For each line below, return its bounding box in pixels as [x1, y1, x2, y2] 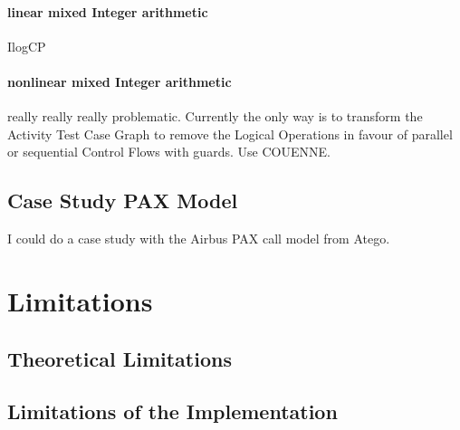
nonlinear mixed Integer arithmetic [7, 72, 232, 91]
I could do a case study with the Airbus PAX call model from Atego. [7, 229, 390, 248]
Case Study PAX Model [7, 186, 238, 215]
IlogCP [7, 36, 46, 55]
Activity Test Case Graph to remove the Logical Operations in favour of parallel [7, 124, 453, 143]
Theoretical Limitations [7, 344, 232, 372]
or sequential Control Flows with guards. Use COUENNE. [7, 142, 331, 161]
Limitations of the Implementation [7, 397, 338, 425]
